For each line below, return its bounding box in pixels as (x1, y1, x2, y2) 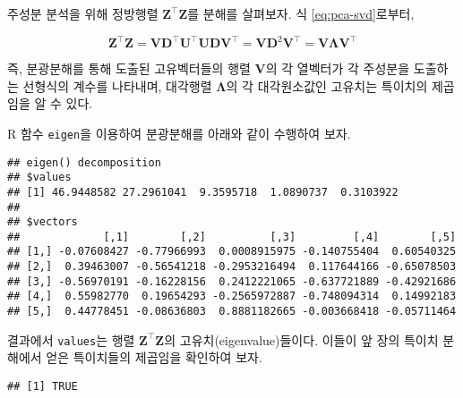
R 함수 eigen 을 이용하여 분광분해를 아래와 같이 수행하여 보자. (7, 123, 351, 142)
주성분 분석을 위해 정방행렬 (7, 4, 159, 22)
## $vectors (7, 216, 78, 229)
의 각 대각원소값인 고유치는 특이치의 (226, 76, 428, 95)
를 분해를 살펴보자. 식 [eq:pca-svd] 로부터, (187, 4, 415, 22)
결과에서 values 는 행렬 (7, 330, 135, 349)
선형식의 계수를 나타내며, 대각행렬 (22, 76, 212, 95)
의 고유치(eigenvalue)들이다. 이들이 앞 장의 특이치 (164, 330, 439, 349)
